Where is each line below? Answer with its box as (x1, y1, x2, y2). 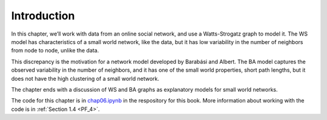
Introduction (11, 9, 75, 22)
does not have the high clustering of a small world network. (11, 75, 160, 82)
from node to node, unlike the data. (11, 47, 99, 54)
